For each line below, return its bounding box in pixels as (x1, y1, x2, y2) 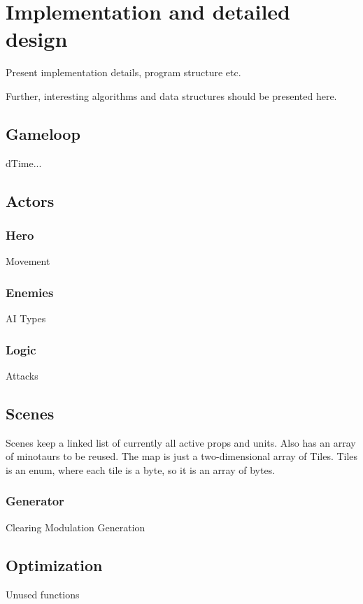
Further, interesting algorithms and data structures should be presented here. (6, 88, 337, 103)
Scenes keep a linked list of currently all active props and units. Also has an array (6, 435, 356, 450)
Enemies (6, 283, 54, 301)
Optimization (6, 554, 103, 575)
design (6, 24, 68, 53)
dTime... (6, 155, 42, 170)
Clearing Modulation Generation (6, 519, 145, 534)
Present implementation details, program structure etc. (6, 65, 241, 80)
